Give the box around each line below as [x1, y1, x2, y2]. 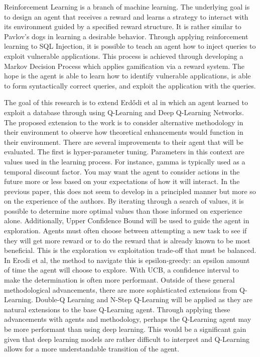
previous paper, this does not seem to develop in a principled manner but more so [4, 186, 256, 196]
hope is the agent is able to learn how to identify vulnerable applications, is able [4, 70, 251, 81]
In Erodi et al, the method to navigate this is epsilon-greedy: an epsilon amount [4, 254, 250, 265]
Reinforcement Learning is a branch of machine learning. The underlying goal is [4, 2, 250, 12]
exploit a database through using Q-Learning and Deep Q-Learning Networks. [4, 107, 244, 117]
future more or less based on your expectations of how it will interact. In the [4, 176, 240, 187]
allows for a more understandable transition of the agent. [4, 343, 179, 354]
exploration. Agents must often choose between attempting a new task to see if [4, 225, 247, 236]
